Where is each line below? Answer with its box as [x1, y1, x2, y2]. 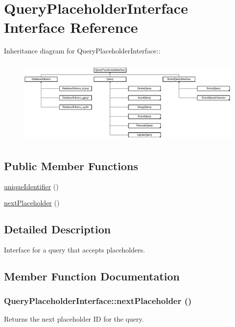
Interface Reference [4, 17, 138, 37]
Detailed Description [4, 222, 111, 237]
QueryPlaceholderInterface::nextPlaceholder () [4, 294, 192, 306]
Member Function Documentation [4, 269, 180, 284]
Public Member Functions [4, 158, 138, 174]
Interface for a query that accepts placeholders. [4, 245, 145, 255]
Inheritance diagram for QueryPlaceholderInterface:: [4, 46, 161, 56]
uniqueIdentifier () [4, 181, 59, 191]
